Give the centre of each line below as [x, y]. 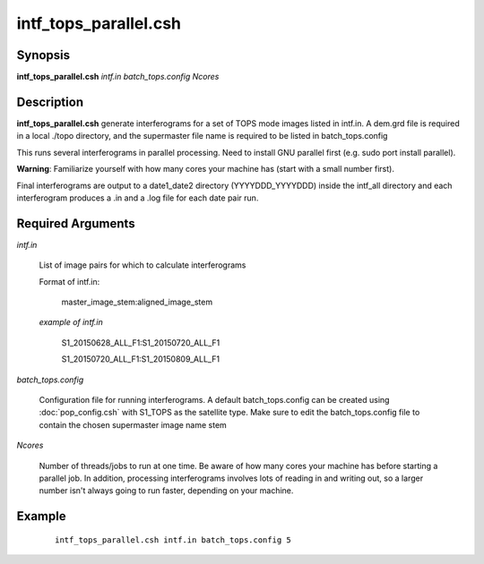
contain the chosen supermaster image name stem [133, 424]
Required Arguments [76, 223]
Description [50, 102]
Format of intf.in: [69, 281]
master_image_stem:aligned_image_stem [137, 302]
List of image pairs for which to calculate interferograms [143, 265]
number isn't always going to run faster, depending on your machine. [166, 491]
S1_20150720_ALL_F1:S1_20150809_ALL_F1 [140, 359]
